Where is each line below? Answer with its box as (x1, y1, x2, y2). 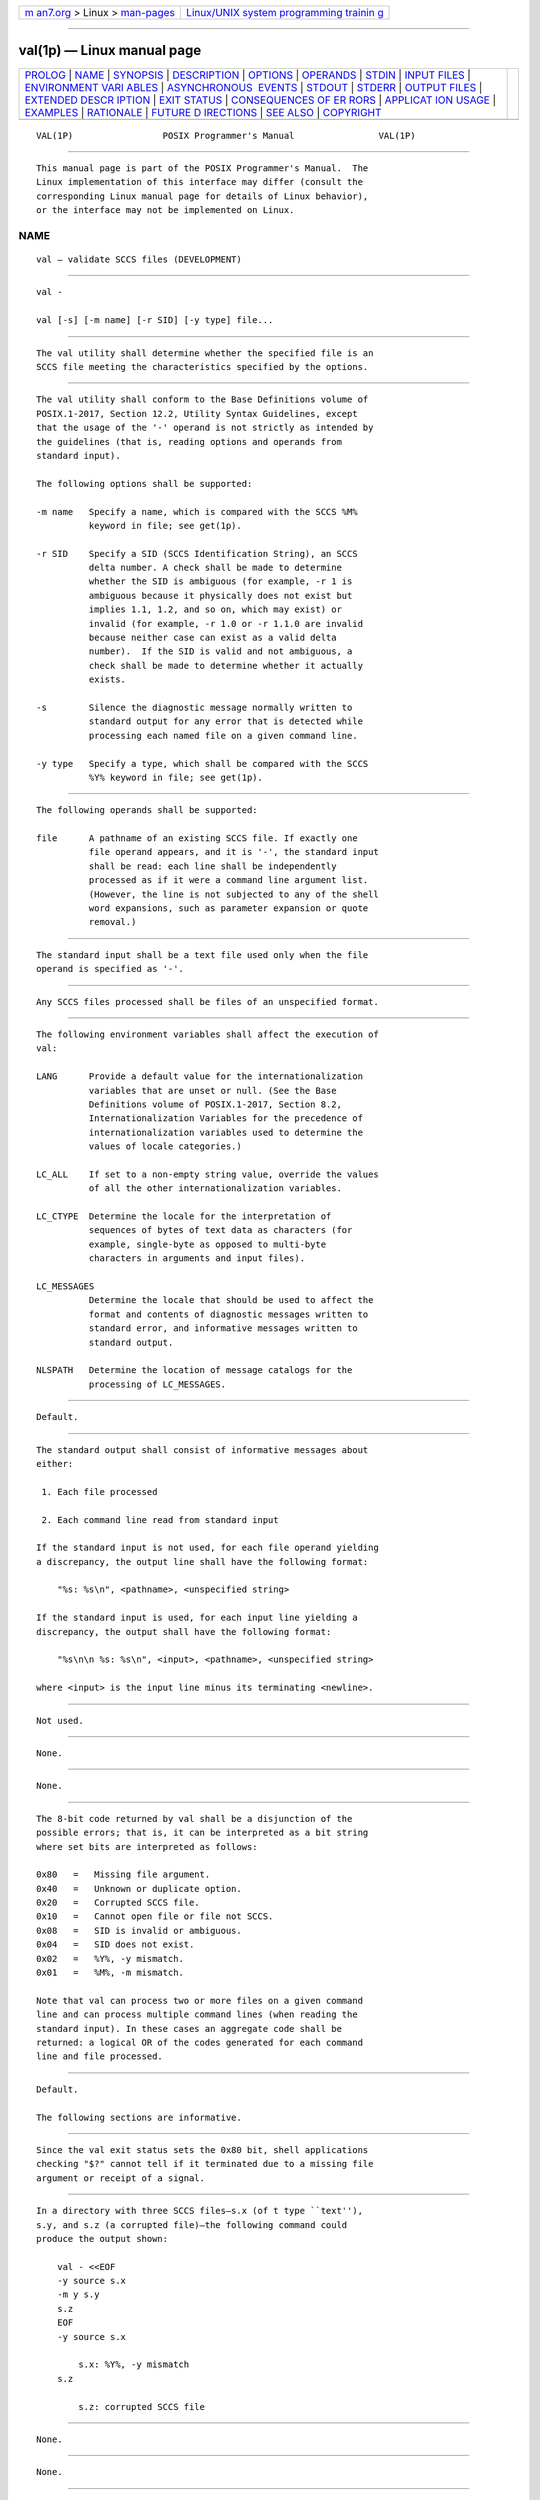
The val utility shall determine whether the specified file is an (36, 347, 374, 359)
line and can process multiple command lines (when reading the (36, 2009, 359, 2020)
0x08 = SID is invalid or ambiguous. (36, 1925, 242, 1936)
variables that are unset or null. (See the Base (88, 1085, 337, 1096)
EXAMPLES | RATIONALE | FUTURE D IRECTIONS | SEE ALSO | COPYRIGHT (24, 105, 382, 119)
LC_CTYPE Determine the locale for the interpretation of (36, 1211, 332, 1222)
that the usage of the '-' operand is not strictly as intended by (36, 422, 374, 434)
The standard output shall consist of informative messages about (36, 1444, 369, 1455)
